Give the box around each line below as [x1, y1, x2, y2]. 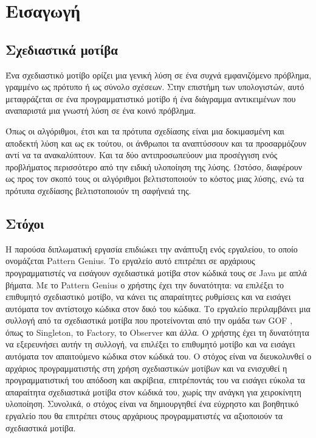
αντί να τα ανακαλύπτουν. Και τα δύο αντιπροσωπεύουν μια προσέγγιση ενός [5, 148, 278, 161]
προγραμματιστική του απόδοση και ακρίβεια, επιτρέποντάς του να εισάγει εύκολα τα [5, 374, 305, 386]
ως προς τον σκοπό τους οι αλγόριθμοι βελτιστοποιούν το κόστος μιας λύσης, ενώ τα [5, 172, 304, 185]
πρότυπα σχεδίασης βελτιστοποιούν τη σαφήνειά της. [5, 184, 191, 196]
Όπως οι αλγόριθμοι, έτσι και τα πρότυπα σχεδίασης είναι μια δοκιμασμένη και [5, 124, 284, 137]
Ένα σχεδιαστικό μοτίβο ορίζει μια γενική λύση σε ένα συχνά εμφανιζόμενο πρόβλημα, [5, 68, 312, 81]
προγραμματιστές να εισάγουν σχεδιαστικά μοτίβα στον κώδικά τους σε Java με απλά [5, 266, 307, 279]
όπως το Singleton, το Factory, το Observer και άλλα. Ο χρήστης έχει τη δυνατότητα [5, 325, 309, 338]
